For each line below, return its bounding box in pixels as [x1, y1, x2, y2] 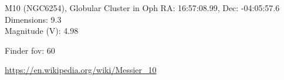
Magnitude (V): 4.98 [5, 25, 79, 37]
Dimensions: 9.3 [5, 13, 62, 25]
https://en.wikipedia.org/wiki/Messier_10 [5, 64, 157, 76]
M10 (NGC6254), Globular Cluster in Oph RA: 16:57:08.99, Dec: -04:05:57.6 [5, 2, 280, 13]
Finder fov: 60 [5, 44, 55, 56]
